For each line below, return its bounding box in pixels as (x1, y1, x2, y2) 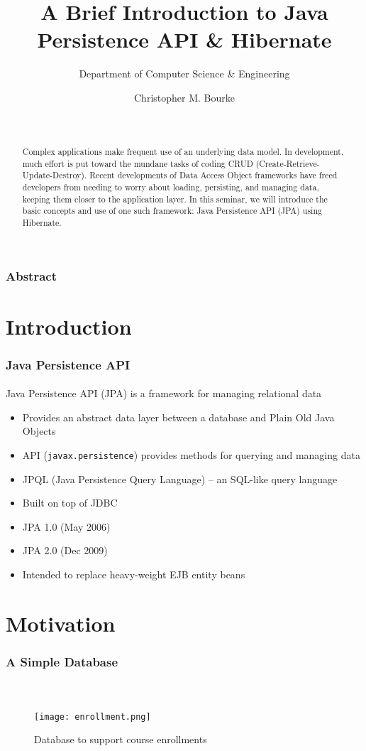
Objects (22, 423, 56, 438)
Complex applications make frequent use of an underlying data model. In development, (22, 145, 344, 157)
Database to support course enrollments (34, 732, 207, 747)
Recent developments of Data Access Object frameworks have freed (89, 169, 338, 181)
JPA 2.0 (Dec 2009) (22, 543, 108, 558)
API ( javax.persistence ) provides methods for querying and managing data (22, 448, 360, 462)
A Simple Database (6, 652, 118, 670)
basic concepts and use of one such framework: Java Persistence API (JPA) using (22, 205, 322, 217)
